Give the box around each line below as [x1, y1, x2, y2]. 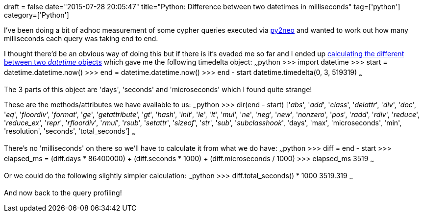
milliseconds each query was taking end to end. [4, 34, 158, 43]
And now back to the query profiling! [4, 188, 122, 197]
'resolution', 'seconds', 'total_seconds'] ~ [4, 127, 136, 138]
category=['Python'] [4, 11, 69, 19]
